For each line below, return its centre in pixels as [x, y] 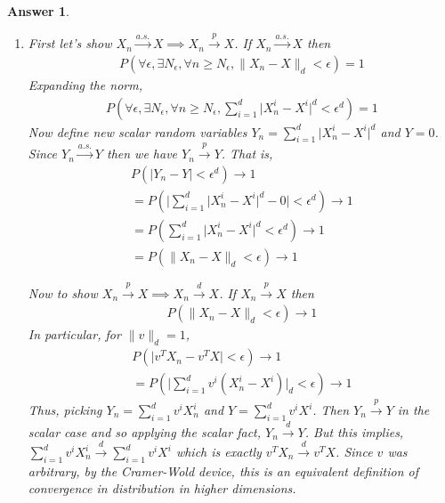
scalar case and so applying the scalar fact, [145, 431]
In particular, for [74, 334]
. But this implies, [354, 431]
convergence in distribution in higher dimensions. [162, 488]
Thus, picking [65, 410]
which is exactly [218, 452]
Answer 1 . [38, 11]
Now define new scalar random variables [138, 131]
